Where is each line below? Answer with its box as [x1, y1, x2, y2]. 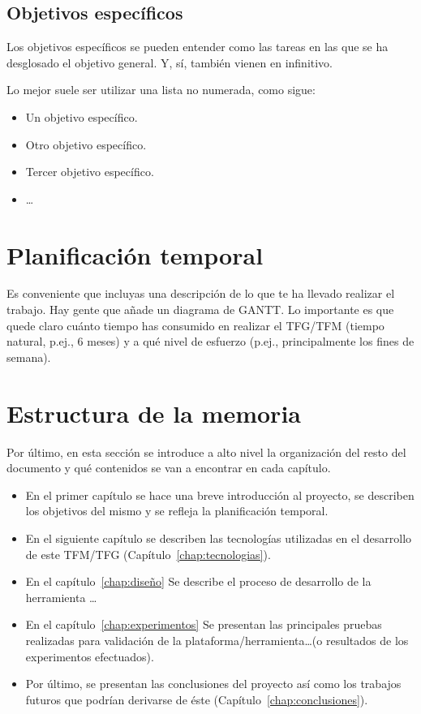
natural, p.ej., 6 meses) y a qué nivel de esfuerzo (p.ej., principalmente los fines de [6, 333, 415, 350]
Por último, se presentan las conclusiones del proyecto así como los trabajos [25, 675, 402, 692]
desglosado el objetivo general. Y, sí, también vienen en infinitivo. [6, 54, 333, 71]
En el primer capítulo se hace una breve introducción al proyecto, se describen [25, 486, 415, 503]
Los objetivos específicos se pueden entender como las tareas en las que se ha [6, 38, 389, 55]
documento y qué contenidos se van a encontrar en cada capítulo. [6, 459, 331, 476]
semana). [6, 348, 51, 365]
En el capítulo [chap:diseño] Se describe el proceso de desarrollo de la [25, 573, 372, 590]
